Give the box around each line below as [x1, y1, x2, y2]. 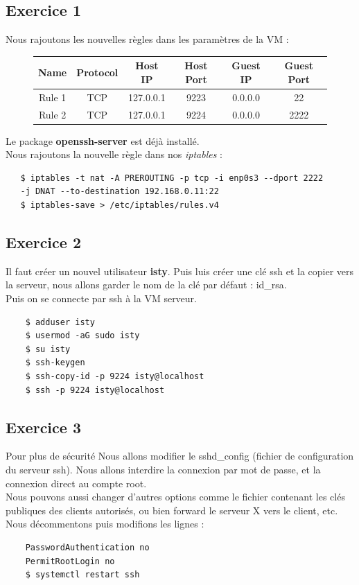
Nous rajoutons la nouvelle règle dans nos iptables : [6, 147, 223, 161]
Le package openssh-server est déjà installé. [6, 133, 200, 148]
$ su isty [25, 344, 71, 354]
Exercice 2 [6, 232, 81, 253]
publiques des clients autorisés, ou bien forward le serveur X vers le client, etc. [6, 503, 338, 517]
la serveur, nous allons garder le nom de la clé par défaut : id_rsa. [6, 277, 287, 292]
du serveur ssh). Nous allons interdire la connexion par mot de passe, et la [6, 462, 321, 476]
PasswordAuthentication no [25, 542, 150, 552]
